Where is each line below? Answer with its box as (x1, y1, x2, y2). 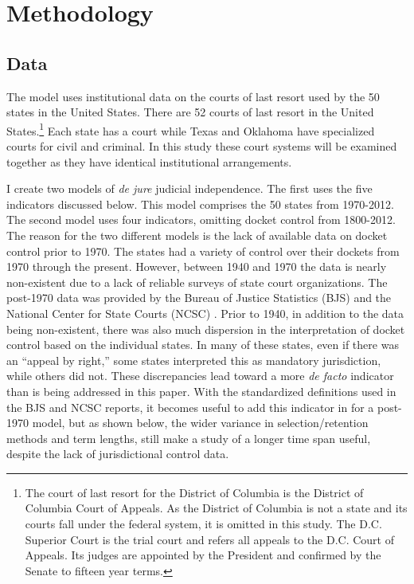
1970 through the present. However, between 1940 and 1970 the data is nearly (6, 258, 387, 275)
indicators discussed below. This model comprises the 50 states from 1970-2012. (6, 195, 394, 212)
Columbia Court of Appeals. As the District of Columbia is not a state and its (25, 500, 408, 516)
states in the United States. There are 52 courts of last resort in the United (6, 104, 374, 120)
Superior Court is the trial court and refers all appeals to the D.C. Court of (25, 531, 394, 547)
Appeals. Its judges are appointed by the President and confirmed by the (25, 547, 381, 563)
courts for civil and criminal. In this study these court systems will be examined (6, 138, 397, 155)
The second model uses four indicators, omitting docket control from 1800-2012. (6, 211, 396, 228)
